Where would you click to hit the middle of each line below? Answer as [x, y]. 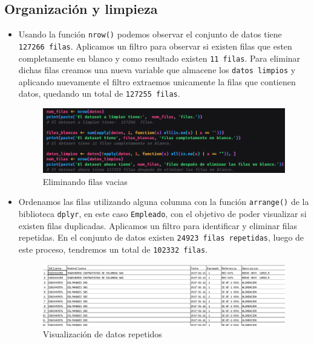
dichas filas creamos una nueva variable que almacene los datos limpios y [157, 70]
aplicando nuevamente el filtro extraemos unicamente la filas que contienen [157, 81]
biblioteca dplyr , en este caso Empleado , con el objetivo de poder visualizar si [162, 214]
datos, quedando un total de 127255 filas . [99, 93]
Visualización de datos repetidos [102, 334]
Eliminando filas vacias [85, 181]
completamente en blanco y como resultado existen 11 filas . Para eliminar [159, 58]
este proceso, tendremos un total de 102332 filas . [113, 249]
